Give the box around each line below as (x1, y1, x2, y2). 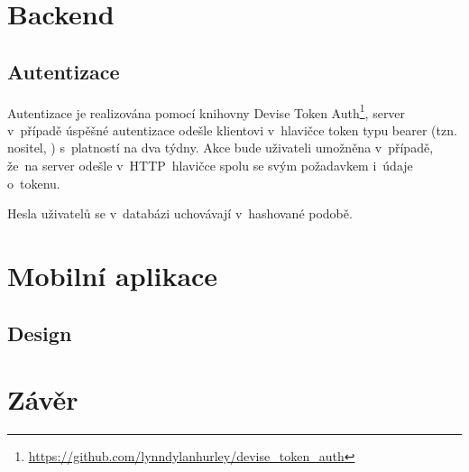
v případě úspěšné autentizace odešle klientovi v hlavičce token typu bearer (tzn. (7, 120, 457, 139)
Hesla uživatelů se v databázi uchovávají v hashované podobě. (7, 204, 353, 223)
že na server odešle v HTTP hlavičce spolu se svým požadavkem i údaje (7, 156, 413, 175)
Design (7, 319, 72, 347)
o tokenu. (7, 173, 60, 192)
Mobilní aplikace (7, 256, 218, 293)
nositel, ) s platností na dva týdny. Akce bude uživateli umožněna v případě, (7, 138, 434, 157)
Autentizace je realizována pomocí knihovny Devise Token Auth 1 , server (7, 100, 406, 122)
